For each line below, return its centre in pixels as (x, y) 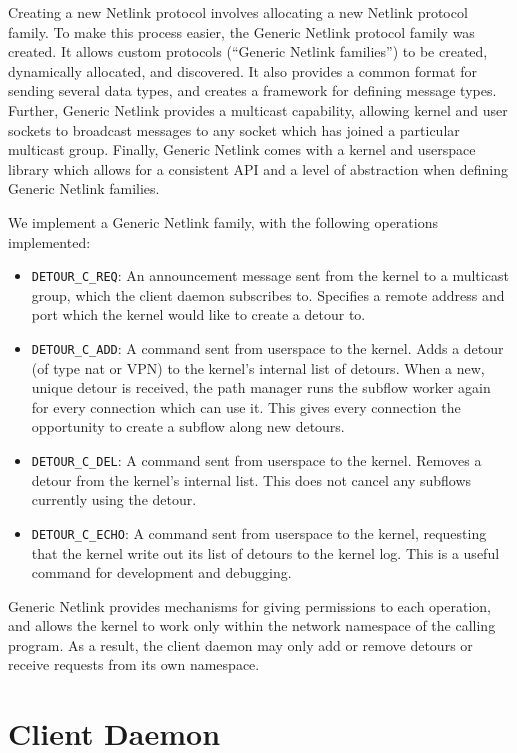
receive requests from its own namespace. (134, 664)
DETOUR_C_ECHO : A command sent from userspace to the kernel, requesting (259, 532)
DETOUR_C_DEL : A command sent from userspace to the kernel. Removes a (256, 460)
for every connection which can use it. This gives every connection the (246, 406)
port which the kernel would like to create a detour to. (198, 314)
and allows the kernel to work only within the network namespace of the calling (252, 625)
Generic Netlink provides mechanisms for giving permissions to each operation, (249, 605)
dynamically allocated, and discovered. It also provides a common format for (242, 70)
